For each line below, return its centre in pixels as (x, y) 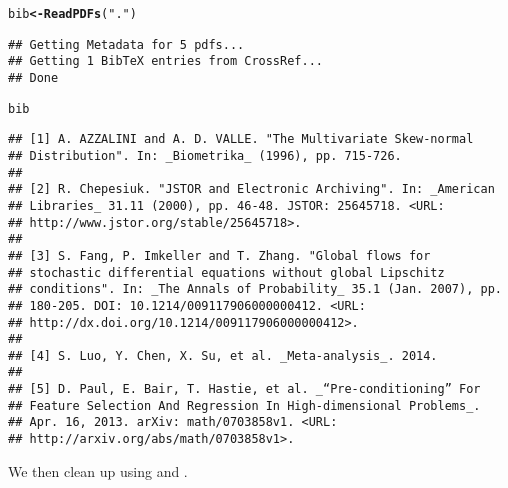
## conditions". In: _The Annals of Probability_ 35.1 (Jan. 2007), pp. (255, 289)
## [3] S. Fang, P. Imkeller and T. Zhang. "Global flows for (219, 255)
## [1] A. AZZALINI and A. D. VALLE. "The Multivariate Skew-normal (241, 139)
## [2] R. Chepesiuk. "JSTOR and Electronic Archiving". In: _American (251, 189)
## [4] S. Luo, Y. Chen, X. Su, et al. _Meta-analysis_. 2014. (223, 355)
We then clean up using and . (98, 470)
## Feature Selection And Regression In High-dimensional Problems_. (244, 405)
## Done (33, 77)
